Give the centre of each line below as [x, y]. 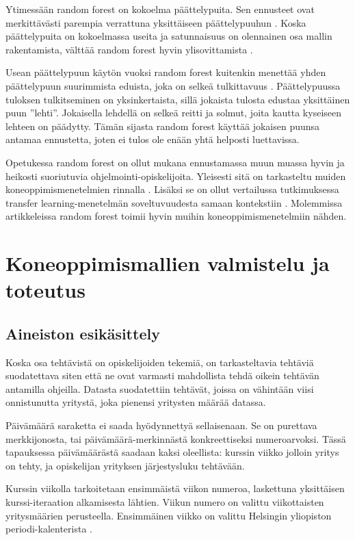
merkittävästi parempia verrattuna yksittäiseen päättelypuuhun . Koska [156, 22]
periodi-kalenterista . [49, 529]
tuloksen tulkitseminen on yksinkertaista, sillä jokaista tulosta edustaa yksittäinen [178, 99]
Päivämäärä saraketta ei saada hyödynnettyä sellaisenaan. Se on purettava [161, 425]
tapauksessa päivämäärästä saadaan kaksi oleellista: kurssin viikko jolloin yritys [172, 452]
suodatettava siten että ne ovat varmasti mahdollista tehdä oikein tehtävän [162, 375]
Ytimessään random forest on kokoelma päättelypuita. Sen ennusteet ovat [160, 9]
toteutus [45, 290]
